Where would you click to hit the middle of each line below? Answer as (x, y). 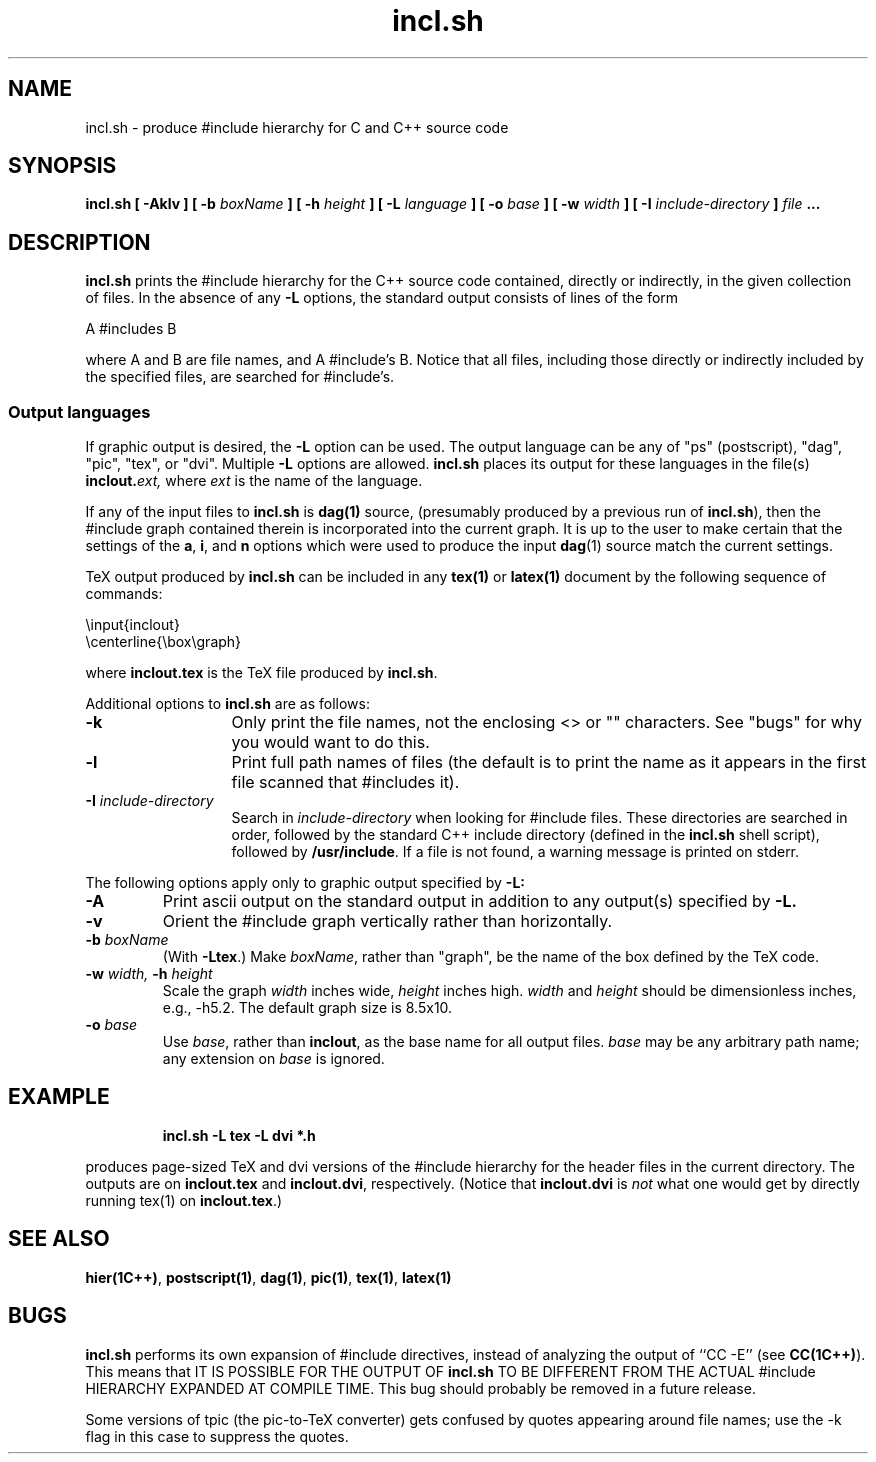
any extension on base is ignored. (273, 1059)
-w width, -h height (149, 974)
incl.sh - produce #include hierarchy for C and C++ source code (297, 127)
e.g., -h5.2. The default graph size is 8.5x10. (307, 1008)
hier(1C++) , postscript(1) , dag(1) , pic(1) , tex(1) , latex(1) (268, 1277)
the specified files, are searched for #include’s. (240, 377)
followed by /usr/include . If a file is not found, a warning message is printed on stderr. (515, 852)
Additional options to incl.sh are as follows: (227, 704)
